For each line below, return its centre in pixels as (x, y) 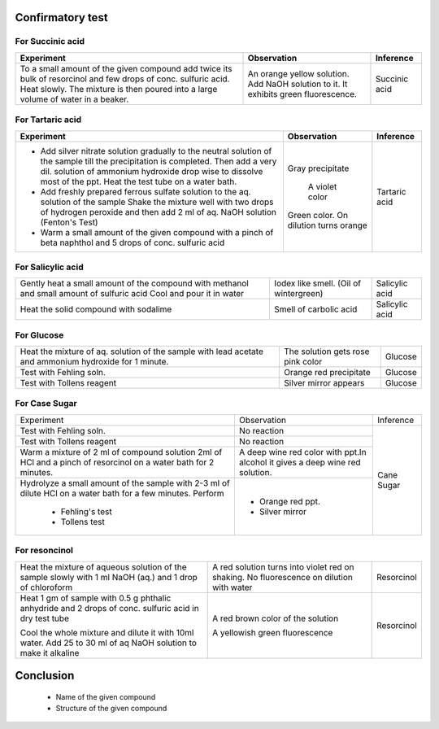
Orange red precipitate (328, 373)
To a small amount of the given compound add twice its (126, 68)
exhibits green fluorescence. (302, 94)
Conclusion (45, 675)
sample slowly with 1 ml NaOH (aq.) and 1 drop (109, 577)
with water (232, 587)
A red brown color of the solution (275, 618)
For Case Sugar (46, 404)
